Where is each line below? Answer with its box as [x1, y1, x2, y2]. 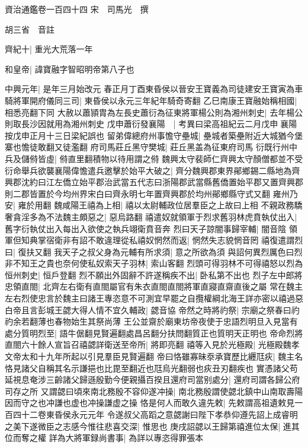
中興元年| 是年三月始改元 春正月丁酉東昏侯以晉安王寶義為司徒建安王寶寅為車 [5, 82, 303, 95]
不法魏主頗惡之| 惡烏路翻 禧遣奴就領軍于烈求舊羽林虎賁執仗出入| [46, 210, 297, 223]
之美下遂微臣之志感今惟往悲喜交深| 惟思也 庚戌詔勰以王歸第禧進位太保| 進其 [5, 420, 300, 432]
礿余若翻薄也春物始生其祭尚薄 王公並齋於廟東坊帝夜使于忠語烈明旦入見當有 [5, 315, 298, 328]
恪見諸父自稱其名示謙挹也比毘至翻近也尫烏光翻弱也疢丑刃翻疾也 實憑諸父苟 [5, 361, 298, 374]
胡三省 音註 [5, 23, 54, 35]
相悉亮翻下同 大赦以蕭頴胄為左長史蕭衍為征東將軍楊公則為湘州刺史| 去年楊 [5, 106, 295, 118]
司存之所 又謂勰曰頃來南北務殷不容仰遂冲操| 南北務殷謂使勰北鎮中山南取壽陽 [5, 385, 303, 397]
